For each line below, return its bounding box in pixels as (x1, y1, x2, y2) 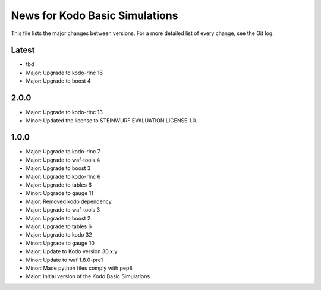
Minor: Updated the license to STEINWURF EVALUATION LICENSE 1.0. (26, 116, 197, 124)
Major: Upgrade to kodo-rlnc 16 (26, 69, 103, 76)
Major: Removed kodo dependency (26, 198, 112, 205)
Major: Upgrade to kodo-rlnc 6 (26, 173, 101, 180)
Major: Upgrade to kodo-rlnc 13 (26, 109, 103, 116)
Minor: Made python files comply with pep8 (26, 264, 133, 272)
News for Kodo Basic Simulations (11, 9, 178, 22)
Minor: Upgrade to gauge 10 (26, 239, 95, 247)
